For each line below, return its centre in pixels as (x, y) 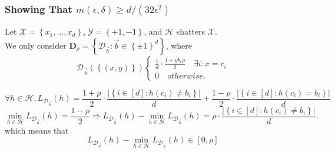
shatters (191, 31)
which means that (37, 130)
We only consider (36, 45)
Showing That (39, 8)
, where (179, 45)
